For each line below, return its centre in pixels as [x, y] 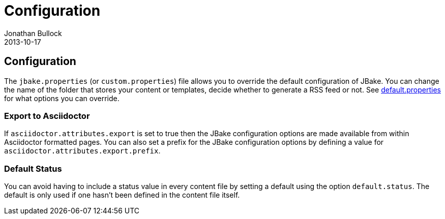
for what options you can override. [62, 98]
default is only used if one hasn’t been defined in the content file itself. [122, 195]
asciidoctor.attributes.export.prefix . [82, 151]
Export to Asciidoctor [47, 116]
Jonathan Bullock [33, 33]
